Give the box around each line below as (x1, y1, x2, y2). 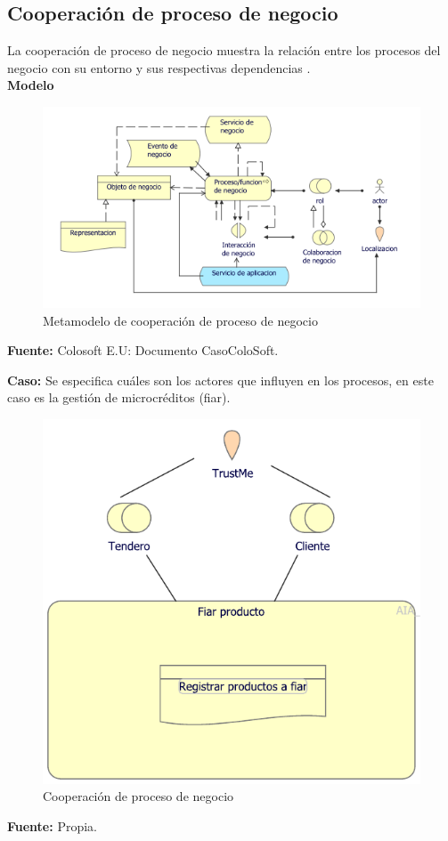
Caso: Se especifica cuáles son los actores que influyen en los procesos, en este (7, 370, 434, 389)
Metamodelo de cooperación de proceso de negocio (43, 311, 318, 329)
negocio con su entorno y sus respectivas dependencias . (7, 58, 311, 77)
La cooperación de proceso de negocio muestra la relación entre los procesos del (7, 41, 441, 60)
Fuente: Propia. (7, 816, 97, 835)
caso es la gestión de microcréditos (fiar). (7, 388, 231, 407)
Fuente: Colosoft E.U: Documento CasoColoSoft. (7, 341, 279, 360)
